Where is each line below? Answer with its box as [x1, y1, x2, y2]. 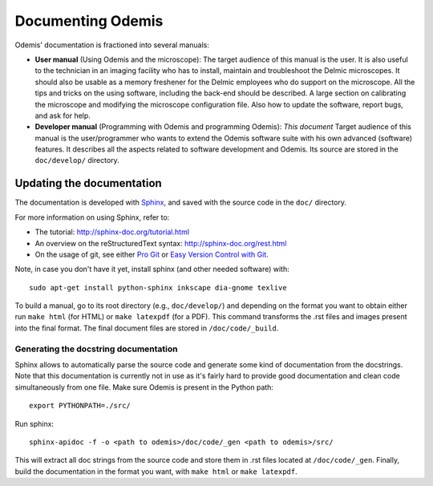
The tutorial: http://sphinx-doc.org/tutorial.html [34, 227, 190, 237]
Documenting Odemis [14, 12, 164, 30]
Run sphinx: [14, 419, 55, 428]
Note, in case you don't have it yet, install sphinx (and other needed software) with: [14, 265, 289, 274]
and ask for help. [34, 111, 91, 120]
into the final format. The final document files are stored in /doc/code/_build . [14, 323, 279, 333]
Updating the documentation [14, 176, 162, 190]
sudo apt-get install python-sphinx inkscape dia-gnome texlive [29, 283, 288, 292]
